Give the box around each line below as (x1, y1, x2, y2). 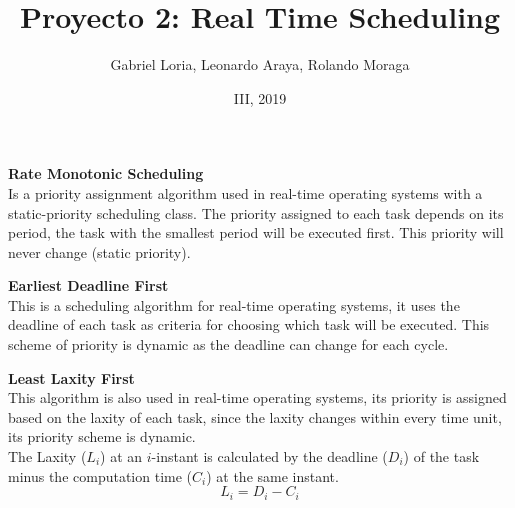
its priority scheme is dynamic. (8, 426, 196, 447)
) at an (100, 446, 143, 467)
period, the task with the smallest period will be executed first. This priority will (8, 222, 504, 243)
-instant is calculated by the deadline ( (151, 446, 388, 467)
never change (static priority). (8, 241, 191, 262)
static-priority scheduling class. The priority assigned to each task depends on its (8, 202, 504, 223)
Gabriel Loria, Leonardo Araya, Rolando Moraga (110, 54, 410, 75)
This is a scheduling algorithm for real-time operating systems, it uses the (8, 294, 460, 315)
